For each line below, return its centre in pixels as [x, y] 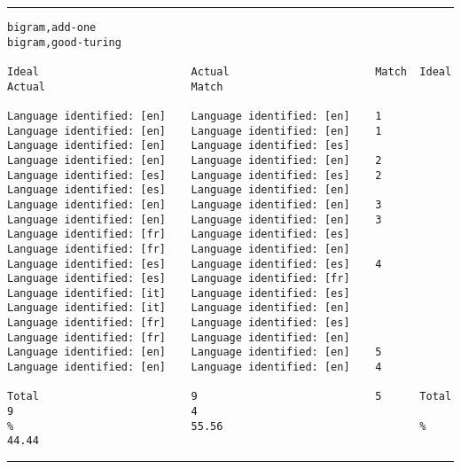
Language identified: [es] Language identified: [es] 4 [195, 264]
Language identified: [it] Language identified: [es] [179, 293]
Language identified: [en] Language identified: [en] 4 [195, 367]
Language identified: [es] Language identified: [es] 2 [195, 175]
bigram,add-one [52, 27]
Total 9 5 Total [230, 397]
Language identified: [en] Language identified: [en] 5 [195, 352]
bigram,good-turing [64, 42]
